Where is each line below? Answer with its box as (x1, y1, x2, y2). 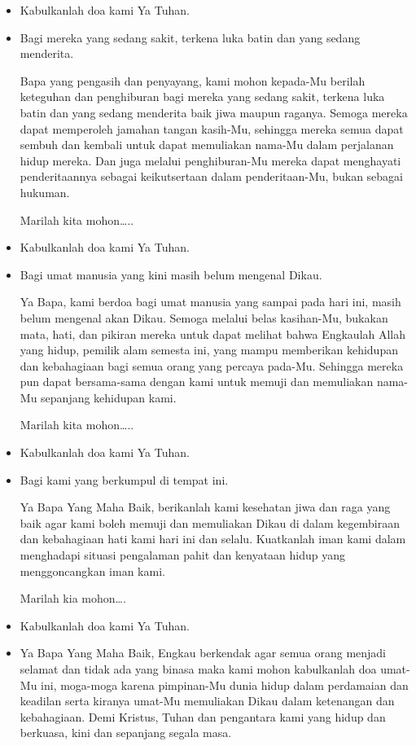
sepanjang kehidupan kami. (41, 388, 177, 406)
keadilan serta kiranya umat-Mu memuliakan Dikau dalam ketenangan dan (20, 692, 395, 709)
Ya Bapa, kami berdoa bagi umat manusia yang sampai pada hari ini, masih (20, 293, 401, 310)
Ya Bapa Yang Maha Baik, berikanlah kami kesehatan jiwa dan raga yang (20, 498, 391, 516)
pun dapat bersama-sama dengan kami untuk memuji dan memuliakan (20, 373, 374, 390)
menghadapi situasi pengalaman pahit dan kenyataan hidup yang (20, 546, 346, 564)
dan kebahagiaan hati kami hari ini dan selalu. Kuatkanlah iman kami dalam (20, 530, 406, 547)
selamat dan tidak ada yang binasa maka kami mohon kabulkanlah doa (20, 660, 377, 677)
